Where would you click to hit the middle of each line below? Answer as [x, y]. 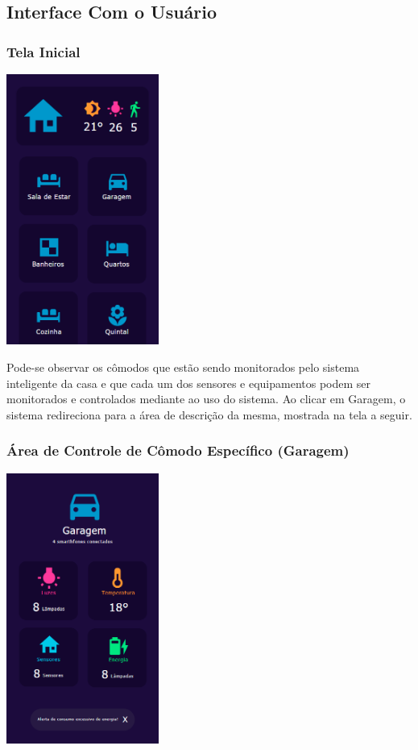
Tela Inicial [43, 51]
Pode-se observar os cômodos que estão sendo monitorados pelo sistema [183, 367]
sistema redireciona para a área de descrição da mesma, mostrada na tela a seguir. [209, 414]
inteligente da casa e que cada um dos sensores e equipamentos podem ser [189, 383]
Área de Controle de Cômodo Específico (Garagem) [178, 450]
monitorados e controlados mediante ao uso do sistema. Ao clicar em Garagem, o [206, 399]
